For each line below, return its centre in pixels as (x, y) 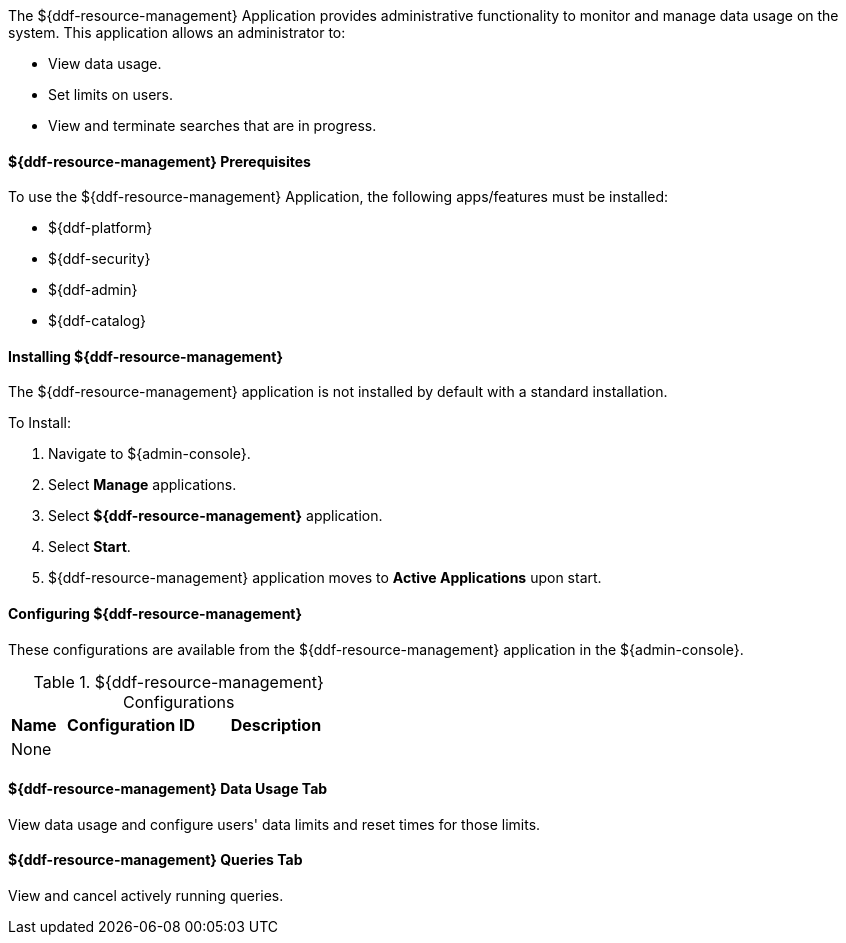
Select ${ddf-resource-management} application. (215, 516)
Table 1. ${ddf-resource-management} (178, 681)
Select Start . (89, 547)
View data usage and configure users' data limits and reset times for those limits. (274, 824)
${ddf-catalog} (97, 321)
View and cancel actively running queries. (146, 896)
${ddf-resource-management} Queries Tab (155, 860)
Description (276, 724)
